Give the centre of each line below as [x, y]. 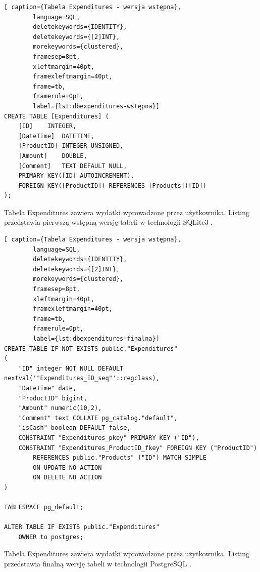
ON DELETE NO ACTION [67, 478]
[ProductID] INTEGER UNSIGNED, [71, 146]
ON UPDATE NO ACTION [67, 467]
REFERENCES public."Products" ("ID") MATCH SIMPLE [120, 458]
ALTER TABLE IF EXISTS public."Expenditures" [82, 527]
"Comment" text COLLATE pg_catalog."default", [98, 418]
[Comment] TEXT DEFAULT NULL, [73, 166]
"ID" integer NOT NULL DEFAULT [71, 368]
